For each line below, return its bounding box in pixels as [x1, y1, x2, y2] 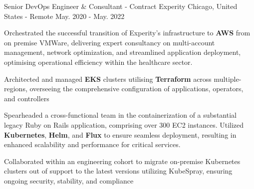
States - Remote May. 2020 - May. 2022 [4, 10, 125, 21]
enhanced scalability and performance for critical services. [4, 139, 181, 150]
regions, [4, 83, 27, 94]
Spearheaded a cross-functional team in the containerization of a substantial [4, 110, 237, 120]
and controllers [4, 93, 49, 103]
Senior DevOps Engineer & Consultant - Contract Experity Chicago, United [4, 1, 238, 11]
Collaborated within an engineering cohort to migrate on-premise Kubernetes [4, 156, 241, 166]
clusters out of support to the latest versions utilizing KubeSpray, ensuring [4, 166, 233, 176]
